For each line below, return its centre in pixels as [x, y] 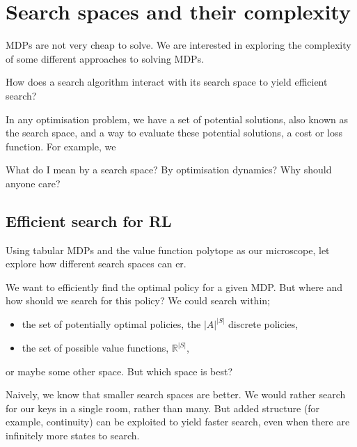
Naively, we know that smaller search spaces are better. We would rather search [176, 394]
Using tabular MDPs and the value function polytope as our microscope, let [168, 250]
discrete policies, [263, 324]
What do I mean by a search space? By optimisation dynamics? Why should [169, 170]
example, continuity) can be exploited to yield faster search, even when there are [178, 422]
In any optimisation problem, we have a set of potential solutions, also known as [177, 119]
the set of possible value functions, [95, 348]
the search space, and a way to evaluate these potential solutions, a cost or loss [174, 133]
